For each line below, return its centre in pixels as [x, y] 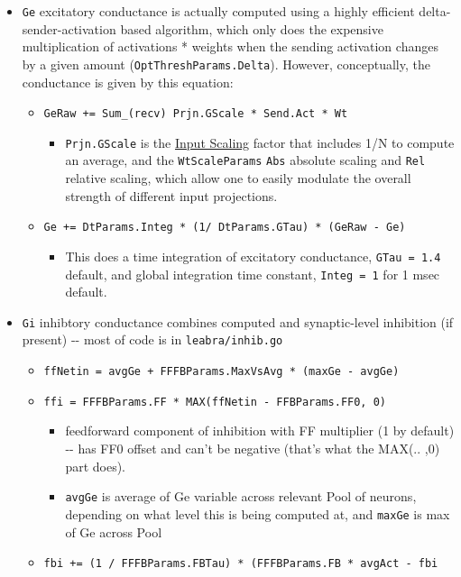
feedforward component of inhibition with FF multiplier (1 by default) [260, 430]
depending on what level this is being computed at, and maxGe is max [258, 513]
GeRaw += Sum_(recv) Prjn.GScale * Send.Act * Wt [196, 114]
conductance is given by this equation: [128, 82]
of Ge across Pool [114, 531]
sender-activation [69, 28]
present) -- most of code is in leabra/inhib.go [152, 339]
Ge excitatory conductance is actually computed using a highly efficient [218, 11]
